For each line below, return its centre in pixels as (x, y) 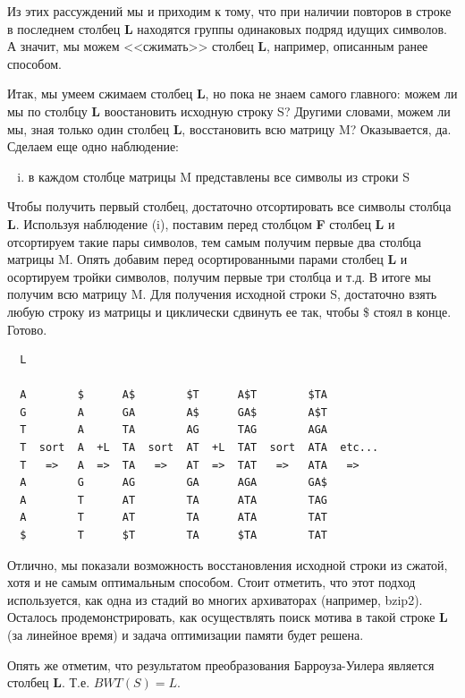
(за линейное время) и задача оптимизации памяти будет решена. (186, 634)
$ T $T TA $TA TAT (173, 536)
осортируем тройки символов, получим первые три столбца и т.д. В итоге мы (219, 276)
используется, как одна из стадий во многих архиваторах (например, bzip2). (215, 599)
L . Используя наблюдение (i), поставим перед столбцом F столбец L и (201, 223)
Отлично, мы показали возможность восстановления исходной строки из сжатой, (228, 564)
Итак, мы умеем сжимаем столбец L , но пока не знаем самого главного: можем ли (232, 94)
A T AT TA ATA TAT (173, 518)
